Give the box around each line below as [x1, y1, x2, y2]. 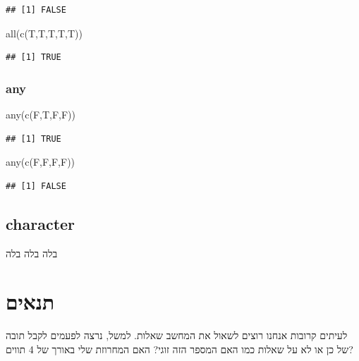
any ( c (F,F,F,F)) [6, 154, 75, 169]
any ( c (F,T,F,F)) [6, 107, 76, 121]
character [6, 212, 75, 234]
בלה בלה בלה [6, 245, 58, 260]
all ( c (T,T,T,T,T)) [6, 25, 83, 40]
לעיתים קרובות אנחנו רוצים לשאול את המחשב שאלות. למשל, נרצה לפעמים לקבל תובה [6, 328, 348, 343]
